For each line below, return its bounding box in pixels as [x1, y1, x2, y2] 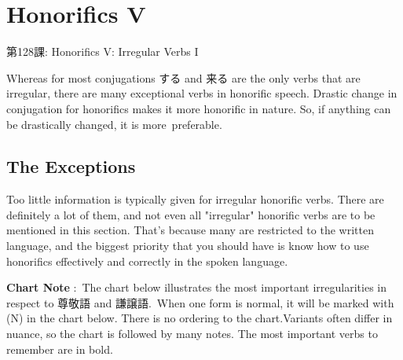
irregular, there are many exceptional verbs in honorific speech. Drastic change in [6, 85, 398, 101]
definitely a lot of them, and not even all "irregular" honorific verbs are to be [6, 206, 376, 222]
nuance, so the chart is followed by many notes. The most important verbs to [6, 325, 378, 342]
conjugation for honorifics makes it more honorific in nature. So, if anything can [6, 100, 391, 116]
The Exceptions [6, 154, 136, 178]
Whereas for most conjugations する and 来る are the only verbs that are [6, 69, 361, 86]
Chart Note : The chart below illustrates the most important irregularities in [6, 279, 387, 296]
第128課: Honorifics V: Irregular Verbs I [6, 43, 199, 60]
